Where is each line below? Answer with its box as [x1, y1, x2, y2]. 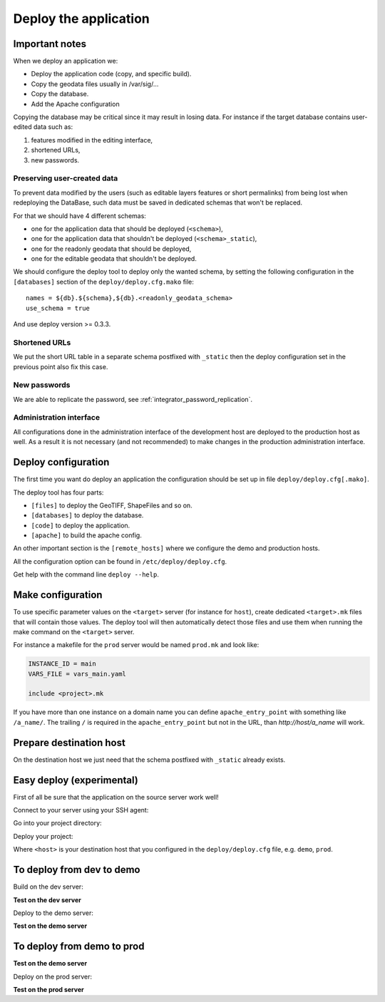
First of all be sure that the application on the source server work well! [13, 792, 219, 801]
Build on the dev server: [13, 882, 83, 891]
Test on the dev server [13, 895, 81, 904]
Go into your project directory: [13, 819, 103, 827]
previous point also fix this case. [13, 362, 108, 371]
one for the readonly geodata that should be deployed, [31, 244, 192, 253]
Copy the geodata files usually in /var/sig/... [31, 79, 159, 88]
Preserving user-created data [13, 173, 118, 183]
